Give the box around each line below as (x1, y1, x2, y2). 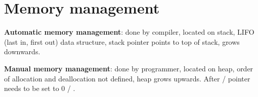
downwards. (4, 46, 40, 57)
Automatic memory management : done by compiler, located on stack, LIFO (4, 27, 254, 37)
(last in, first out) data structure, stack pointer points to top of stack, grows (4, 36, 240, 47)
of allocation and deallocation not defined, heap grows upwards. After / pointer (4, 73, 250, 83)
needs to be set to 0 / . (4, 83, 75, 93)
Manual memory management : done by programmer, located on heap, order (4, 63, 253, 73)
